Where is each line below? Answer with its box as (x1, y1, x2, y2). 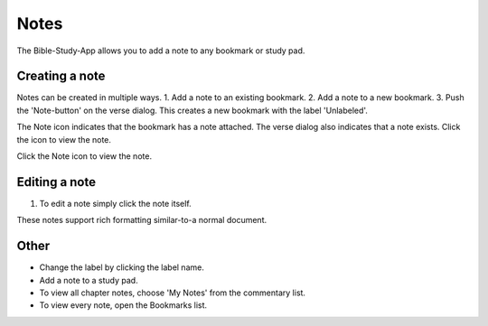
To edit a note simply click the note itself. (39, 198, 192, 209)
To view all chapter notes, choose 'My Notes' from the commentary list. (39, 287, 306, 298)
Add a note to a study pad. (39, 275, 139, 285)
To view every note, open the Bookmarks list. (39, 300, 208, 311)
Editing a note (16, 174, 97, 190)
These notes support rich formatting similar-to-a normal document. (16, 215, 267, 226)
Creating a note (16, 69, 106, 84)
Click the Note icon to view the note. (16, 151, 153, 162)
